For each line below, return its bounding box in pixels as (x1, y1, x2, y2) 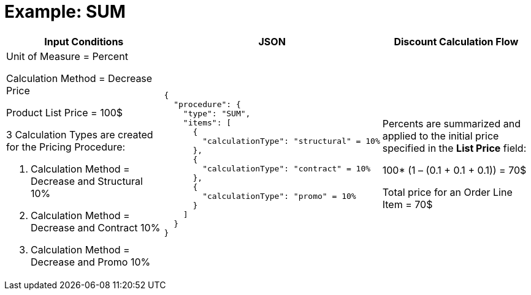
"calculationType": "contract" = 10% (202, 163, 371, 173)
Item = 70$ (382, 198, 433, 211)
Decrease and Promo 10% (31, 255, 151, 268)
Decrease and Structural (31, 174, 143, 187)
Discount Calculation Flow (394, 35, 519, 48)
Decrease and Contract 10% (31, 221, 161, 234)
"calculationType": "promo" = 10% (202, 191, 356, 201)
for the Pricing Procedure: (6, 140, 126, 153)
